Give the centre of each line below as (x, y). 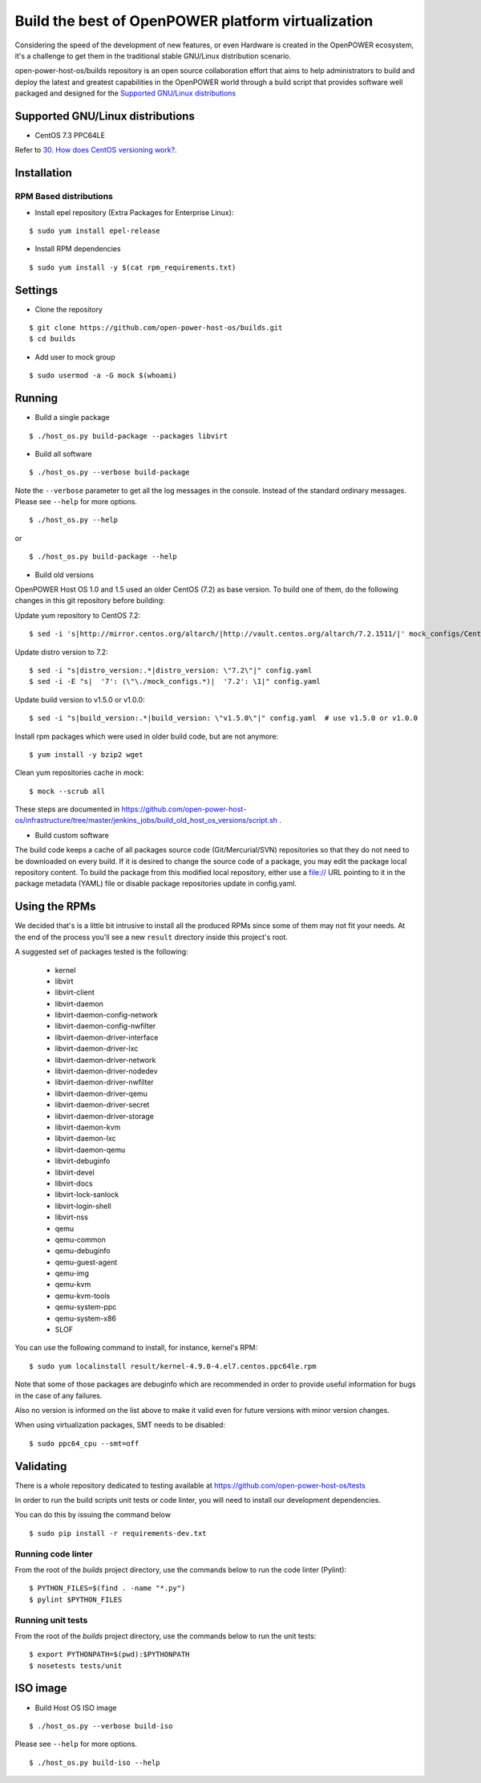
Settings (36, 290)
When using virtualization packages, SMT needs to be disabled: (120, 1425)
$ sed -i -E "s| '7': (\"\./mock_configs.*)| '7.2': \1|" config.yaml (175, 682)
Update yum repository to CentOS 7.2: (77, 615)
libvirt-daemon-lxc (85, 1138)
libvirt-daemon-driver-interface (107, 1037)
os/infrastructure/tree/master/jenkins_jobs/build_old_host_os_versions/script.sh (146, 820)
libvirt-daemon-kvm (88, 1127)
